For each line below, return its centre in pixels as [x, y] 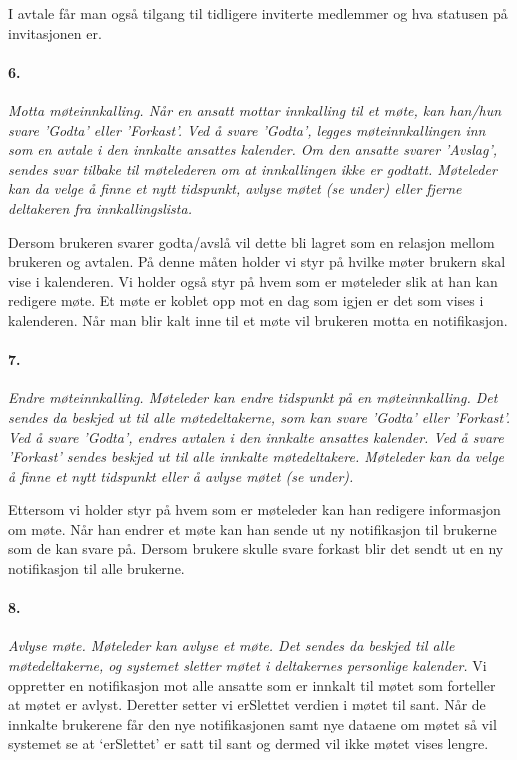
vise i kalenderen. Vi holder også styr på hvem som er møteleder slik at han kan [253, 280]
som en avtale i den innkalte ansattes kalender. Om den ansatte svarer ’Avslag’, [252, 149]
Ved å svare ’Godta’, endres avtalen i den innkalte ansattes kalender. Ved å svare [256, 436]
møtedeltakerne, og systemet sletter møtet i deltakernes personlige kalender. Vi [247, 665]
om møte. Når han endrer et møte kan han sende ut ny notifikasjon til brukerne [252, 528]
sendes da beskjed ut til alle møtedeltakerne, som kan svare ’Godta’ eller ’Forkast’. [259, 416]
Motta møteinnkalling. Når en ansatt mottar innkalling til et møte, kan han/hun [255, 109]
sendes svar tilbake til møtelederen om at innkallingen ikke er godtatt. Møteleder [252, 168]
